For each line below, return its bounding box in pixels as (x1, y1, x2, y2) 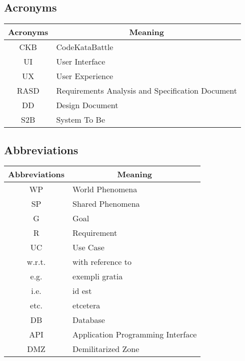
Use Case (72, 241, 104, 253)
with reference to (72, 256, 131, 268)
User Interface (56, 56, 105, 68)
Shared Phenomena (72, 198, 140, 210)
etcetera (72, 299, 100, 311)
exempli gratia (72, 270, 123, 282)
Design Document (56, 99, 118, 111)
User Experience (56, 70, 113, 82)
